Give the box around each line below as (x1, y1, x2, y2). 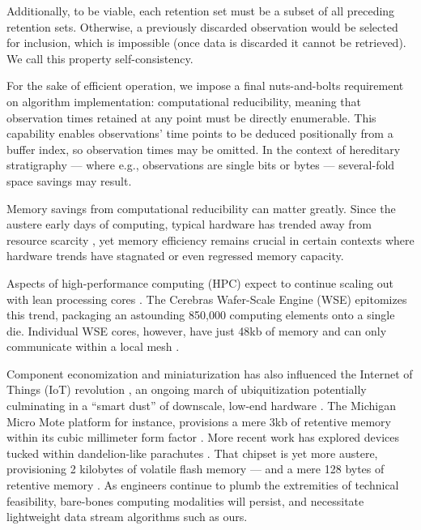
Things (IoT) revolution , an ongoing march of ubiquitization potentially (6, 381, 367, 398)
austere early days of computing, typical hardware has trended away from (6, 216, 372, 233)
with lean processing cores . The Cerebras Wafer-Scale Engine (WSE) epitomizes (6, 290, 407, 307)
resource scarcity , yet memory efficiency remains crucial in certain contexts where (6, 231, 415, 248)
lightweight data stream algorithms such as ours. (6, 508, 248, 525)
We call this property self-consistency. (6, 49, 193, 66)
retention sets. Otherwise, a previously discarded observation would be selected (6, 18, 398, 35)
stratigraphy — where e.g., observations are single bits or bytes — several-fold (6, 156, 395, 173)
